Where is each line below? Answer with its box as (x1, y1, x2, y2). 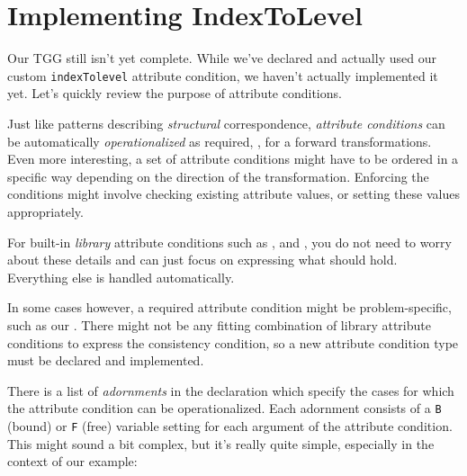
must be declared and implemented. (7, 351, 204, 370)
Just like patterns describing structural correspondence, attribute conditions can (7, 113, 445, 132)
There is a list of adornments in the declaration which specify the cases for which (7, 381, 454, 400)
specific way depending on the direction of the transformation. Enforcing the (7, 166, 429, 185)
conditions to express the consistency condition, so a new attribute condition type (7, 333, 459, 352)
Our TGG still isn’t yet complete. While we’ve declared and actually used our (7, 49, 436, 67)
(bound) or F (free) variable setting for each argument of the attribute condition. (7, 416, 453, 435)
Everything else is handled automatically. (7, 267, 235, 286)
